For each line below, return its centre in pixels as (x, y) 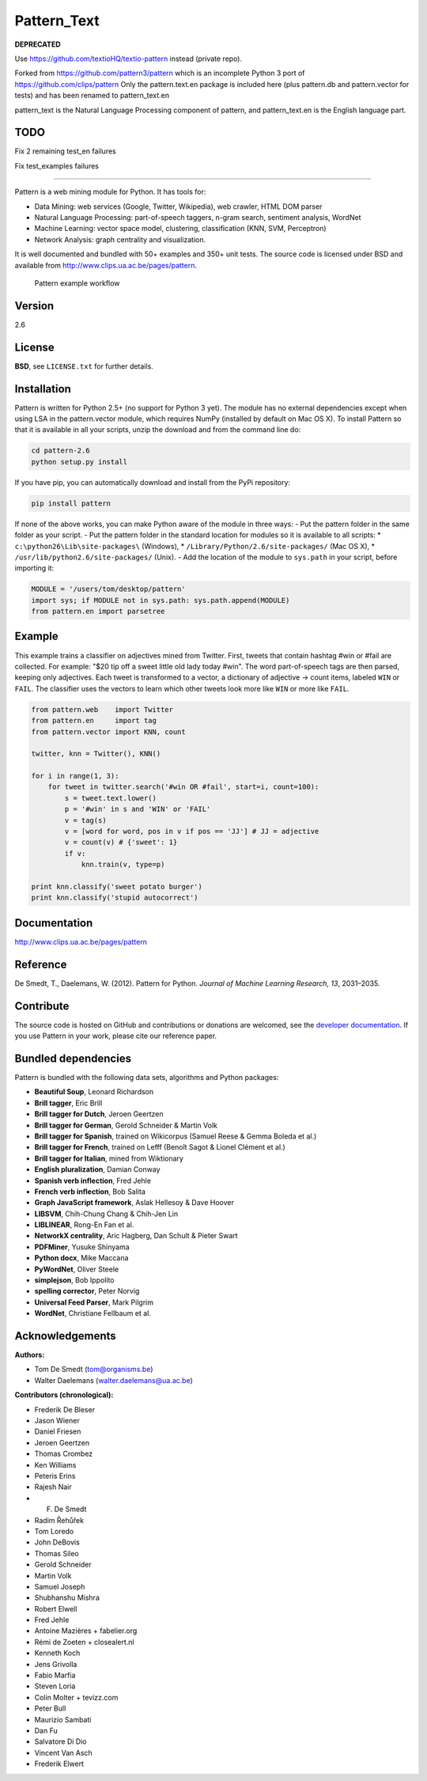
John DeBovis (57, 1542)
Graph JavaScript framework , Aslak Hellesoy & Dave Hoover (134, 1203)
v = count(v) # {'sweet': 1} (121, 842)
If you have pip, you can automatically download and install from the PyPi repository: (153, 482)
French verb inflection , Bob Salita (90, 1192)
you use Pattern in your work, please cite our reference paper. (116, 1036)
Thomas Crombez (64, 1454)
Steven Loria (55, 1686)
